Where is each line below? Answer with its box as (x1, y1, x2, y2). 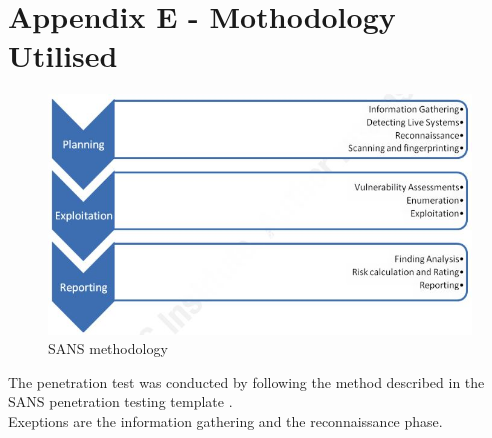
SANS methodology (48, 338, 168, 359)
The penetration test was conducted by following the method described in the (8, 371, 485, 392)
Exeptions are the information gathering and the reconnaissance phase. (8, 411, 443, 432)
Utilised (8, 35, 118, 76)
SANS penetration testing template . (8, 391, 233, 412)
